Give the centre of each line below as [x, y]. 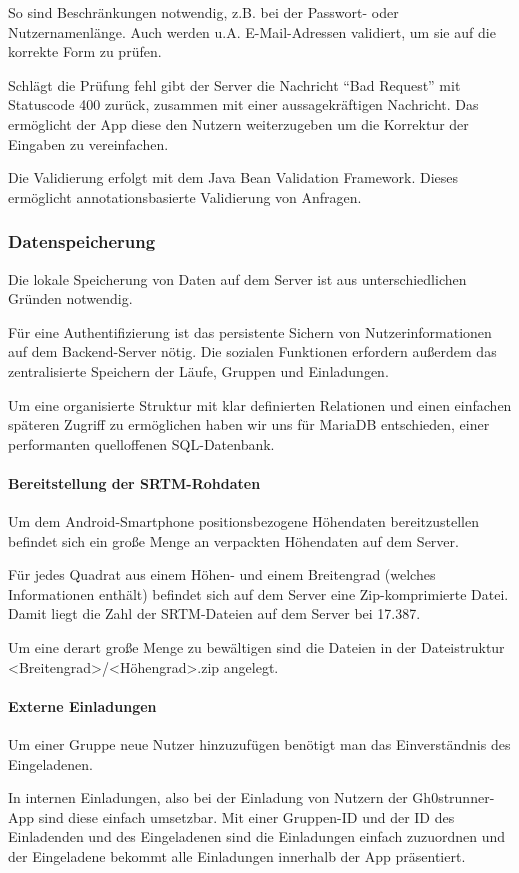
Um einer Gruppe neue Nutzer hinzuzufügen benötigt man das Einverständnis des [259, 744]
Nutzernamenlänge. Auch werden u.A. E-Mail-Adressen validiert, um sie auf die [252, 31]
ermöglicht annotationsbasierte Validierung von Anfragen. [185, 196]
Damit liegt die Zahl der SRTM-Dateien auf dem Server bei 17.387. [214, 613]
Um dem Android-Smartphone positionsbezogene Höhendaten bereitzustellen [243, 521]
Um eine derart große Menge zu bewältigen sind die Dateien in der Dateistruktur [256, 647]
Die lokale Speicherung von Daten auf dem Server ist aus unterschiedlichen [237, 278]
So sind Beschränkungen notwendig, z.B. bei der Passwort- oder [203, 12]
